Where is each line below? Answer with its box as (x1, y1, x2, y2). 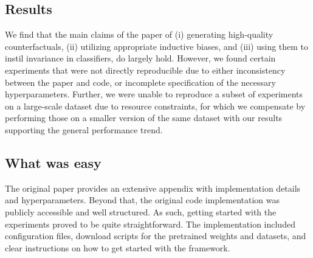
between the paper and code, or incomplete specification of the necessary (5, 75, 276, 88)
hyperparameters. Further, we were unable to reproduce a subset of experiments (5, 88, 303, 100)
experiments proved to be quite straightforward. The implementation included (5, 217, 295, 230)
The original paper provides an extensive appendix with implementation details (5, 181, 301, 194)
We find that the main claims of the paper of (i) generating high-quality (5, 28, 273, 41)
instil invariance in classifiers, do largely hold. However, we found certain (5, 52, 276, 64)
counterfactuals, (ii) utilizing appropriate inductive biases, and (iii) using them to (5, 40, 309, 52)
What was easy (5, 153, 101, 172)
